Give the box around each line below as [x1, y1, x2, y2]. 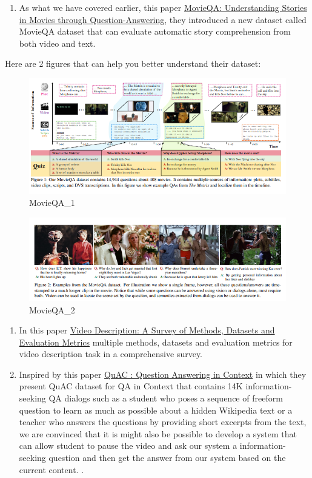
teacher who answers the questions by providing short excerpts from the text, [19, 415, 307, 428]
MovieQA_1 [29, 196, 75, 209]
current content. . [19, 463, 84, 476]
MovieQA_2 [29, 303, 75, 316]
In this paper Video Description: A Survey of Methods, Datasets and [19, 324, 275, 336]
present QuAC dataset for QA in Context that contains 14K [19, 380, 243, 392]
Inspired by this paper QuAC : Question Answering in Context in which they [19, 367, 307, 380]
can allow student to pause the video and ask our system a [19, 439, 237, 452]
